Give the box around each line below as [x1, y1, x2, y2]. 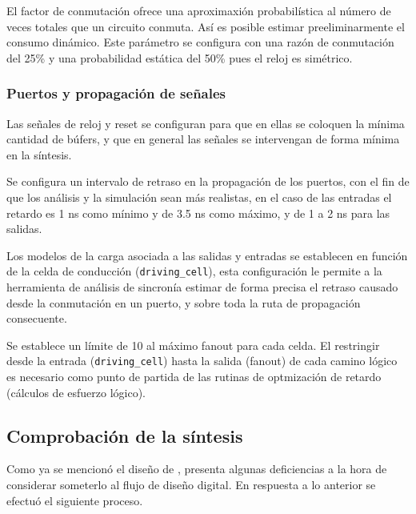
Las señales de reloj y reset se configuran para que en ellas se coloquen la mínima [6, 114, 405, 131]
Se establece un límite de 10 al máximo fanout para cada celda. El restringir [6, 336, 380, 353]
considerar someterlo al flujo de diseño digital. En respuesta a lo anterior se [6, 476, 376, 493]
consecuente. [6, 310, 67, 327]
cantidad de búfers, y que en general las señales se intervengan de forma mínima [6, 131, 400, 147]
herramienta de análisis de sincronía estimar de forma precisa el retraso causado [6, 279, 398, 295]
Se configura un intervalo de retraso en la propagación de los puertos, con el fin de [6, 173, 410, 190]
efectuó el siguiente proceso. [6, 492, 143, 508]
